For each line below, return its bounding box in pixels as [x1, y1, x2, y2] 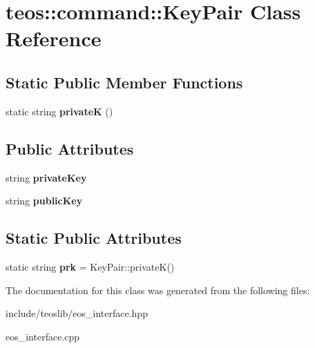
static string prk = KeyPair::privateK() [6, 259, 175, 273]
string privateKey [6, 170, 87, 184]
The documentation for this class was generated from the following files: [6, 282, 310, 297]
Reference [6, 24, 102, 52]
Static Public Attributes [6, 227, 182, 249]
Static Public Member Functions [6, 71, 243, 93]
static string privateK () [6, 104, 113, 118]
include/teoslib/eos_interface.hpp [6, 306, 148, 320]
